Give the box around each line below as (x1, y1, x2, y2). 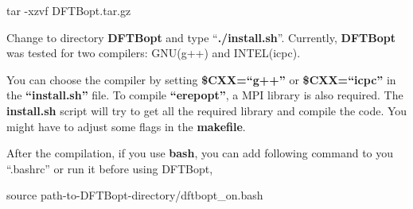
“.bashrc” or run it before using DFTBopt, (6, 160, 213, 176)
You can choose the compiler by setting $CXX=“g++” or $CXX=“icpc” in (6, 71, 396, 87)
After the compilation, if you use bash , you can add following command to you (6, 145, 394, 161)
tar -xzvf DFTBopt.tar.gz (6, 2, 131, 18)
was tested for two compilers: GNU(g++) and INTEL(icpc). (6, 45, 301, 61)
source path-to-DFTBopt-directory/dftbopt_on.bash (6, 187, 263, 203)
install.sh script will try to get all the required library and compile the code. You (6, 102, 407, 118)
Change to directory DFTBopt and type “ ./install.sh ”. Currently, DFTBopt (6, 29, 395, 45)
